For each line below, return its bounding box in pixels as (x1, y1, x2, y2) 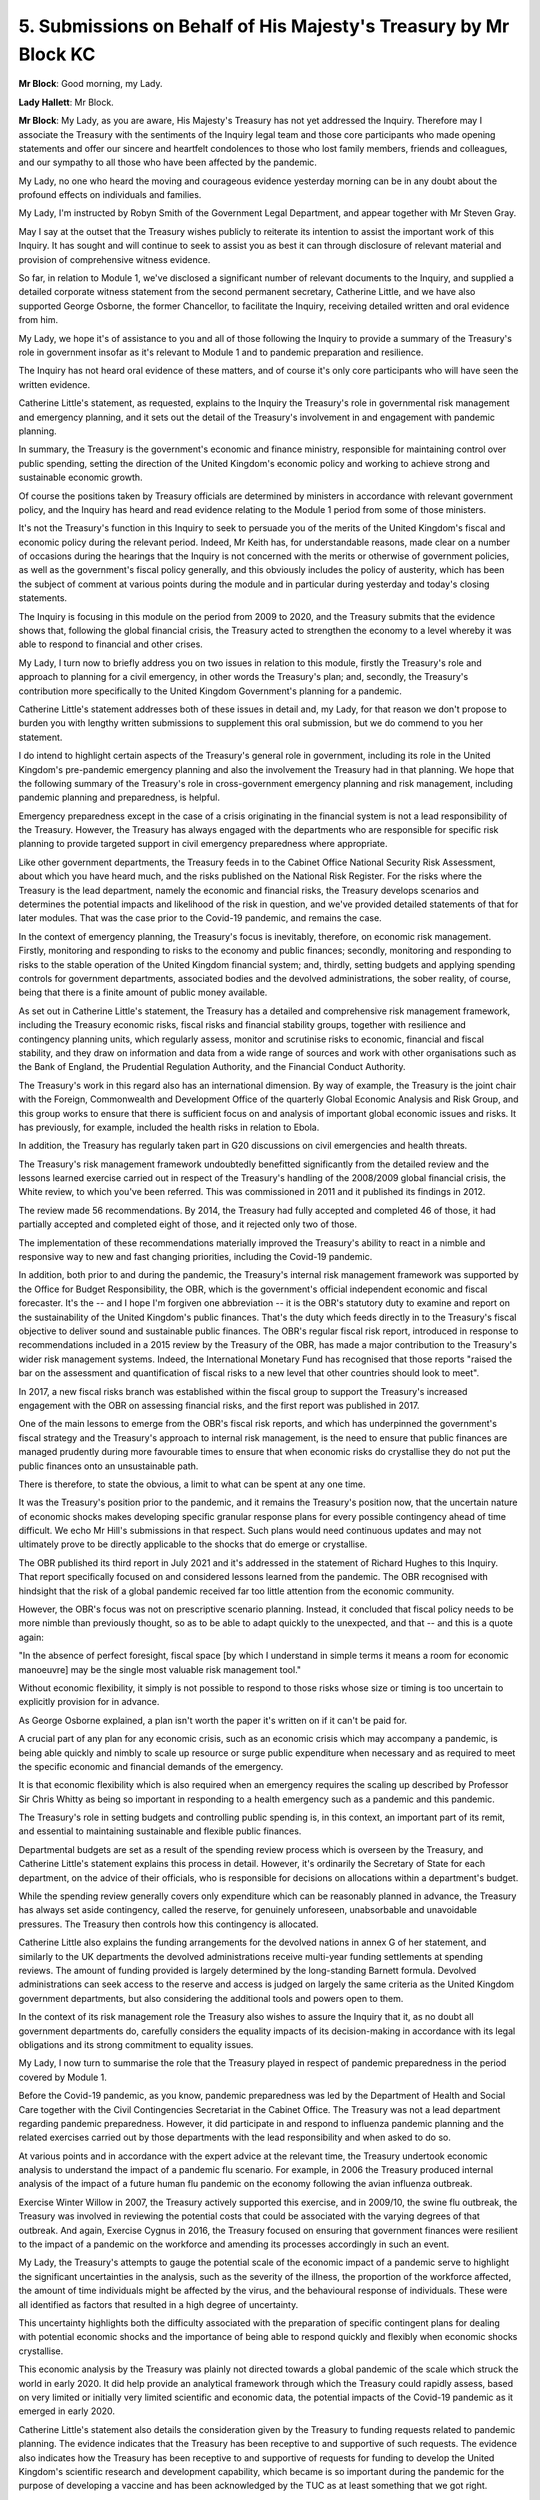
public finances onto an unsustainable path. (18, 1460, 199, 1472)
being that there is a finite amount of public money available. (18, 986, 268, 999)
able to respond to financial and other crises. (18, 638, 204, 650)
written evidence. (18, 378, 90, 390)
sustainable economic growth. (18, 471, 144, 484)
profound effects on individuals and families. (18, 189, 202, 201)
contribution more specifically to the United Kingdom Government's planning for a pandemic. (18, 685, 402, 697)
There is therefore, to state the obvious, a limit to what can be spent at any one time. (18, 1478, 366, 1490)
